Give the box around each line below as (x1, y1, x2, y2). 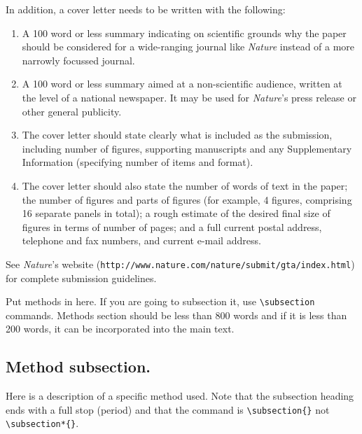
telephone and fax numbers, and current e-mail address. (22, 233, 261, 248)
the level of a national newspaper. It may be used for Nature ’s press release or (22, 90, 356, 104)
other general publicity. (22, 104, 122, 118)
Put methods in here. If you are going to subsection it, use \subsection (6, 294, 315, 309)
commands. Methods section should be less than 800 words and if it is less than (6, 307, 347, 322)
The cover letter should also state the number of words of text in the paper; (22, 178, 348, 192)
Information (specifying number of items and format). (22, 155, 253, 169)
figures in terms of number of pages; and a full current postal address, (22, 219, 322, 234)
